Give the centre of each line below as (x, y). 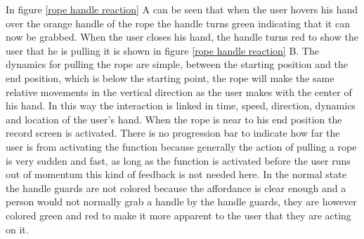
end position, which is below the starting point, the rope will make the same (170, 77)
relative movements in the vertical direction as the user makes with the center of (179, 91)
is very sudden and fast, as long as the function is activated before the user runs (178, 160)
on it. (17, 229)
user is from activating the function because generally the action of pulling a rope (181, 146)
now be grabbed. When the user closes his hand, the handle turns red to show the (182, 37)
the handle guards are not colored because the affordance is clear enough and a (176, 187)
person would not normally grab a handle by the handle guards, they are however (181, 202)
